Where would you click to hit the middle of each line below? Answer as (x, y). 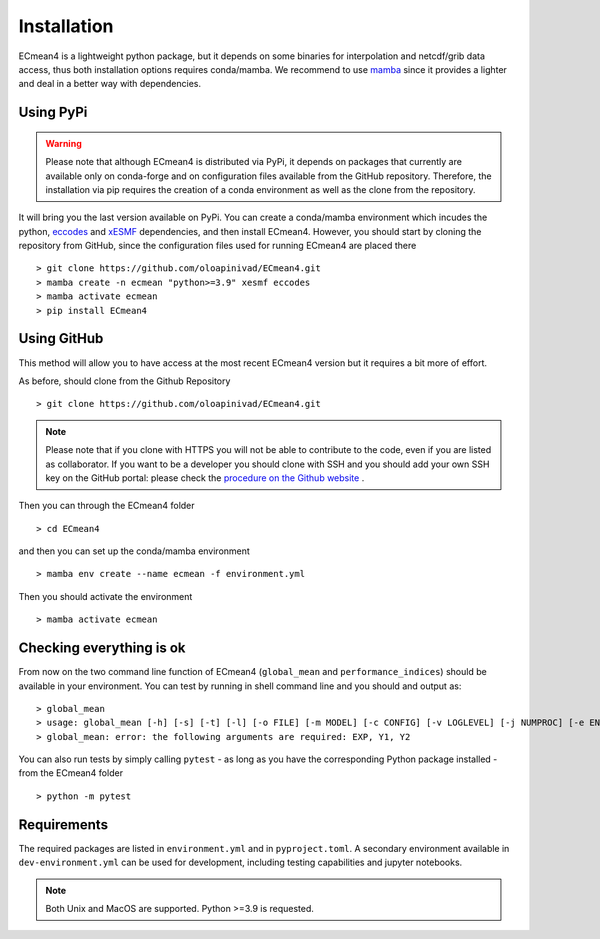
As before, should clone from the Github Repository (124, 381)
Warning (63, 143)
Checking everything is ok (102, 648)
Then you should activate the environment (105, 596)
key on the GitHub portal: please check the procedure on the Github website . (205, 477)
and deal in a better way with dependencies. (110, 84)
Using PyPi (53, 112)
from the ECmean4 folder (71, 773)
